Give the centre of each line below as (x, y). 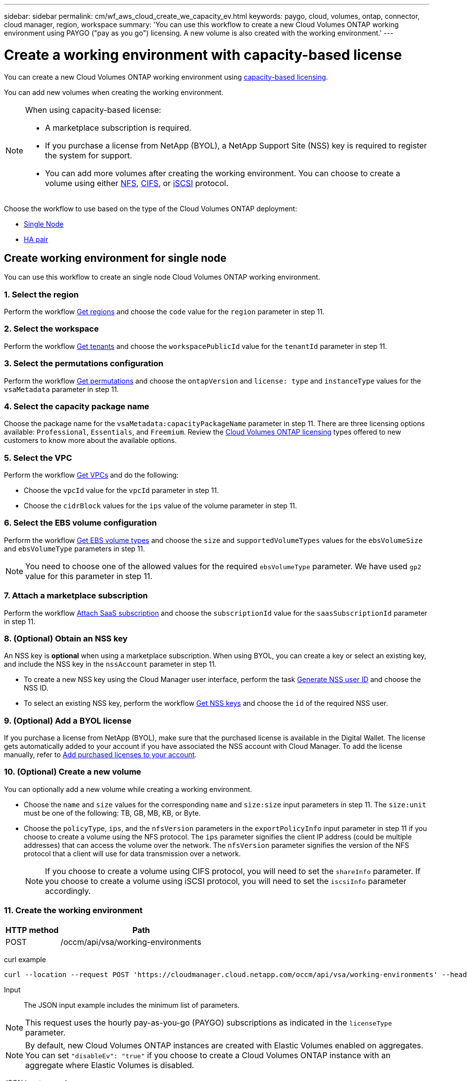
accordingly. (68, 891)
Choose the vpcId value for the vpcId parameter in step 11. (121, 491)
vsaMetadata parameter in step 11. (62, 389)
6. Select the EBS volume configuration (81, 523)
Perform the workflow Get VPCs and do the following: (91, 475)
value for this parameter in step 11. (89, 576)
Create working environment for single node (115, 258)
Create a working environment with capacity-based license (203, 55)
